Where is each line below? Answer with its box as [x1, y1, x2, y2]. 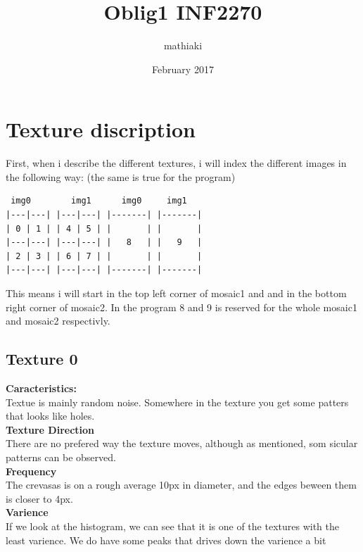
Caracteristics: [6, 380, 77, 395]
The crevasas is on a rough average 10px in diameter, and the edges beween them [6, 477, 357, 492]
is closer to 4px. [6, 491, 73, 506]
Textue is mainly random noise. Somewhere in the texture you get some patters [6, 394, 349, 409]
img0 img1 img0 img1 [11, 196, 187, 206]
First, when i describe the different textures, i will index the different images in [6, 156, 347, 170]
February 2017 [152, 61, 214, 76]
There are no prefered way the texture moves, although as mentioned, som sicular [6, 436, 358, 451]
